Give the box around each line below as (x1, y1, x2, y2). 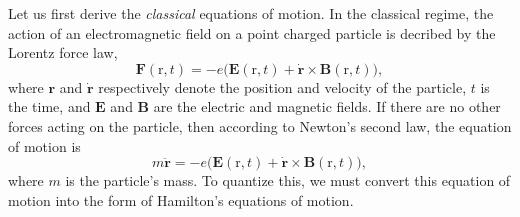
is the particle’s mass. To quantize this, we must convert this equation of (65, 170, 511, 191)
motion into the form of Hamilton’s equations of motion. (8, 189, 354, 210)
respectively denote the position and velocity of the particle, (98, 76, 467, 97)
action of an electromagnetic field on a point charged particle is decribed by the (8, 22, 496, 43)
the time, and (8, 96, 91, 117)
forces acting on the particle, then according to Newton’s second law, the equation (8, 115, 512, 136)
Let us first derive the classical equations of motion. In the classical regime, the (8, 3, 494, 23)
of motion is (8, 135, 81, 156)
